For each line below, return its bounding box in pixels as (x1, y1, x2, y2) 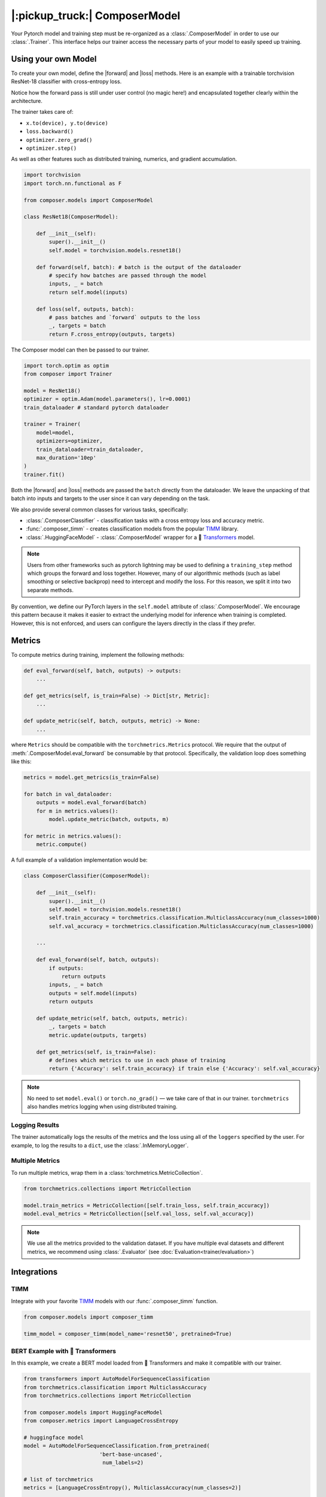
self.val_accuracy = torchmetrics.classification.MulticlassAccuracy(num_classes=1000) (48, 923, 314, 929)
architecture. (11, 98, 43, 105)
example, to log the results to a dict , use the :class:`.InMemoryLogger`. (11, 1141, 189, 1149)
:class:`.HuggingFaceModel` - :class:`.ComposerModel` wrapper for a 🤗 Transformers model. (26, 534, 255, 541)
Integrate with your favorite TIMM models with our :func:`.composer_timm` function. (11, 1297, 218, 1305)
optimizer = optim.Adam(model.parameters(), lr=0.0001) (23, 396, 191, 402)
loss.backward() (26, 128, 74, 135)
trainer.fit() (23, 471, 65, 478)
